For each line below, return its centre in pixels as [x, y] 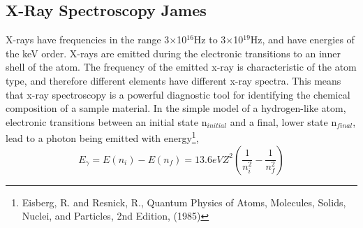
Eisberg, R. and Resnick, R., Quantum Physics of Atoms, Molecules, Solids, [184, 202]
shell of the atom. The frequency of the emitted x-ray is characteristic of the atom [181, 67]
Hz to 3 [210, 40]
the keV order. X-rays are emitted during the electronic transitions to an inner [173, 53]
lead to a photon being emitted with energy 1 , [102, 137]
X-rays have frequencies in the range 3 [88, 40]
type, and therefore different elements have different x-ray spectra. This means [173, 80]
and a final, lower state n [283, 121]
